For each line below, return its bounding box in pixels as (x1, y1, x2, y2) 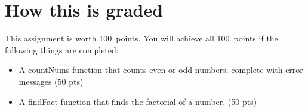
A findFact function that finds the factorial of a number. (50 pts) (19, 95, 257, 107)
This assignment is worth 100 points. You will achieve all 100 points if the (5, 32, 278, 44)
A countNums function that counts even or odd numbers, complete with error (19, 63, 303, 76)
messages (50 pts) (19, 75, 84, 87)
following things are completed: (5, 43, 119, 56)
